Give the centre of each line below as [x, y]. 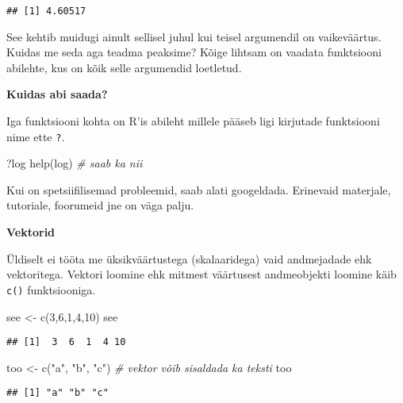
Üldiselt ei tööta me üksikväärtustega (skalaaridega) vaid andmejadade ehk [189, 258]
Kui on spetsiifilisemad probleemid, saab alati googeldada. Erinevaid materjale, [199, 189]
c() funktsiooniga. [51, 289]
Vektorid [31, 232]
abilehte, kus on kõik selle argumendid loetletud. [124, 67]
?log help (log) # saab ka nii [75, 163]
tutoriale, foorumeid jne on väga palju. [100, 205]
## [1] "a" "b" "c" [58, 393]
